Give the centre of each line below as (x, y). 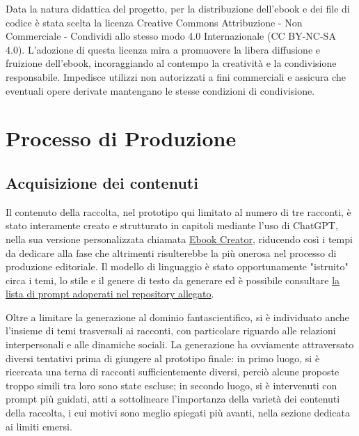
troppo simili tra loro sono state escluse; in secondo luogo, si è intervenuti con (171, 385)
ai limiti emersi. (39, 426)
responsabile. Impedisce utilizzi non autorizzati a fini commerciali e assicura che (176, 76)
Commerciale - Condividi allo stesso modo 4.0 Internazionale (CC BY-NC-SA (171, 36)
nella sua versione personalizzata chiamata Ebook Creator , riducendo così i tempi (179, 239)
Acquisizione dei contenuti (102, 182)
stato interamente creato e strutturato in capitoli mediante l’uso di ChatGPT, (172, 225)
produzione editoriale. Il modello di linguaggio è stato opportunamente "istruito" (177, 266)
